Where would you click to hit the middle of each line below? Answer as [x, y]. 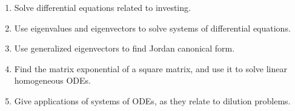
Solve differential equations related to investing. [102, 7]
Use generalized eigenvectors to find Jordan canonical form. [124, 48]
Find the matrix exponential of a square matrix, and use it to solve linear [151, 68]
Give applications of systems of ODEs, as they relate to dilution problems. [152, 100]
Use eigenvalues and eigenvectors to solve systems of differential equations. [152, 28]
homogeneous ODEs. [52, 80]
